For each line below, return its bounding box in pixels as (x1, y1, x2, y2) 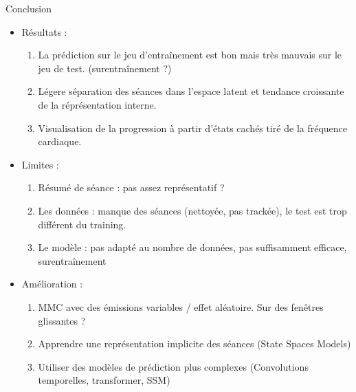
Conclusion (5, 1, 52, 15)
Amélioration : (21, 276, 83, 291)
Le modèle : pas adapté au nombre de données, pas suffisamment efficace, (38, 240, 347, 254)
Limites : (21, 157, 59, 171)
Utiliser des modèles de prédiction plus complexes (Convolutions (38, 359, 309, 373)
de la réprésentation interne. (38, 97, 157, 111)
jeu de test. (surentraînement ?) (38, 61, 172, 75)
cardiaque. (38, 134, 82, 149)
